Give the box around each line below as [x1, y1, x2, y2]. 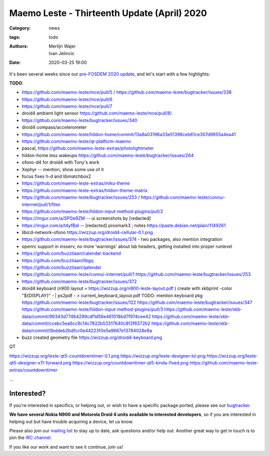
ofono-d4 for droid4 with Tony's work [21, 159, 99, 165]
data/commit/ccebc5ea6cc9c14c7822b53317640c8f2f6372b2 [21, 320, 150, 326]
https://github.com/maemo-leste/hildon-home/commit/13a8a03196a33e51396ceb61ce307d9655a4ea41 [21, 131, 236, 137]
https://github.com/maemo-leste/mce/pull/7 [21, 103, 112, 110]
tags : [9, 34, 20, 40]
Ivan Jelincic [48, 50, 75, 56]
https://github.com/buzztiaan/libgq [21, 257, 93, 263]
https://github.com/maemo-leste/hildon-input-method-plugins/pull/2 [21, 208, 163, 214]
